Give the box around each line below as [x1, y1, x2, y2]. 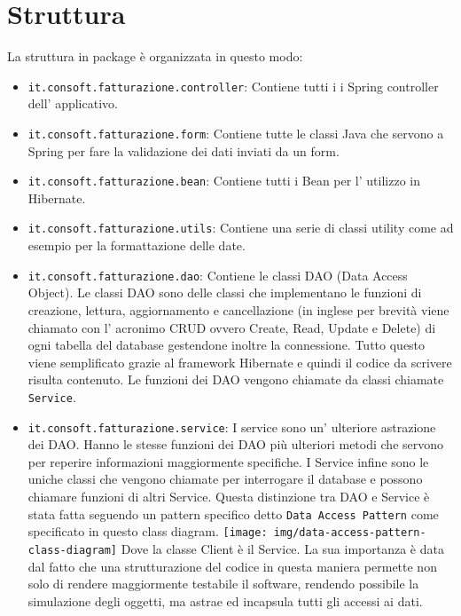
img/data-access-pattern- [273, 526, 426, 540]
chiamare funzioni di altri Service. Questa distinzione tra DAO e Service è [27, 487, 430, 506]
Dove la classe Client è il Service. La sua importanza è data [121, 539, 444, 557]
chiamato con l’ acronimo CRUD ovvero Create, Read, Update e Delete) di [27, 318, 436, 336]
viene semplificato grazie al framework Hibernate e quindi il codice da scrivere [27, 352, 452, 371]
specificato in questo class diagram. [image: [27, 522, 268, 541]
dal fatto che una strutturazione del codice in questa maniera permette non [27, 557, 437, 575]
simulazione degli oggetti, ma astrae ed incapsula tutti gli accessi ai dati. [27, 591, 423, 610]
